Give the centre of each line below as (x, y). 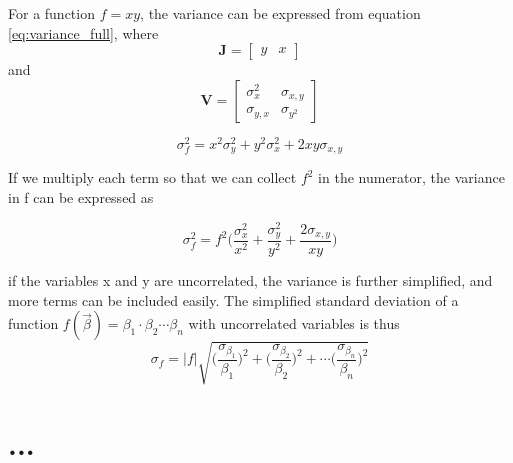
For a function (51, 13)
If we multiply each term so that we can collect (152, 177)
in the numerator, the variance (411, 177)
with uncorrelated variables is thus (294, 323)
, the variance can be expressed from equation (280, 13)
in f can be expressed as (81, 196)
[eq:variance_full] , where (83, 32)
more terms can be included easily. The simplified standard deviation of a (233, 299)
